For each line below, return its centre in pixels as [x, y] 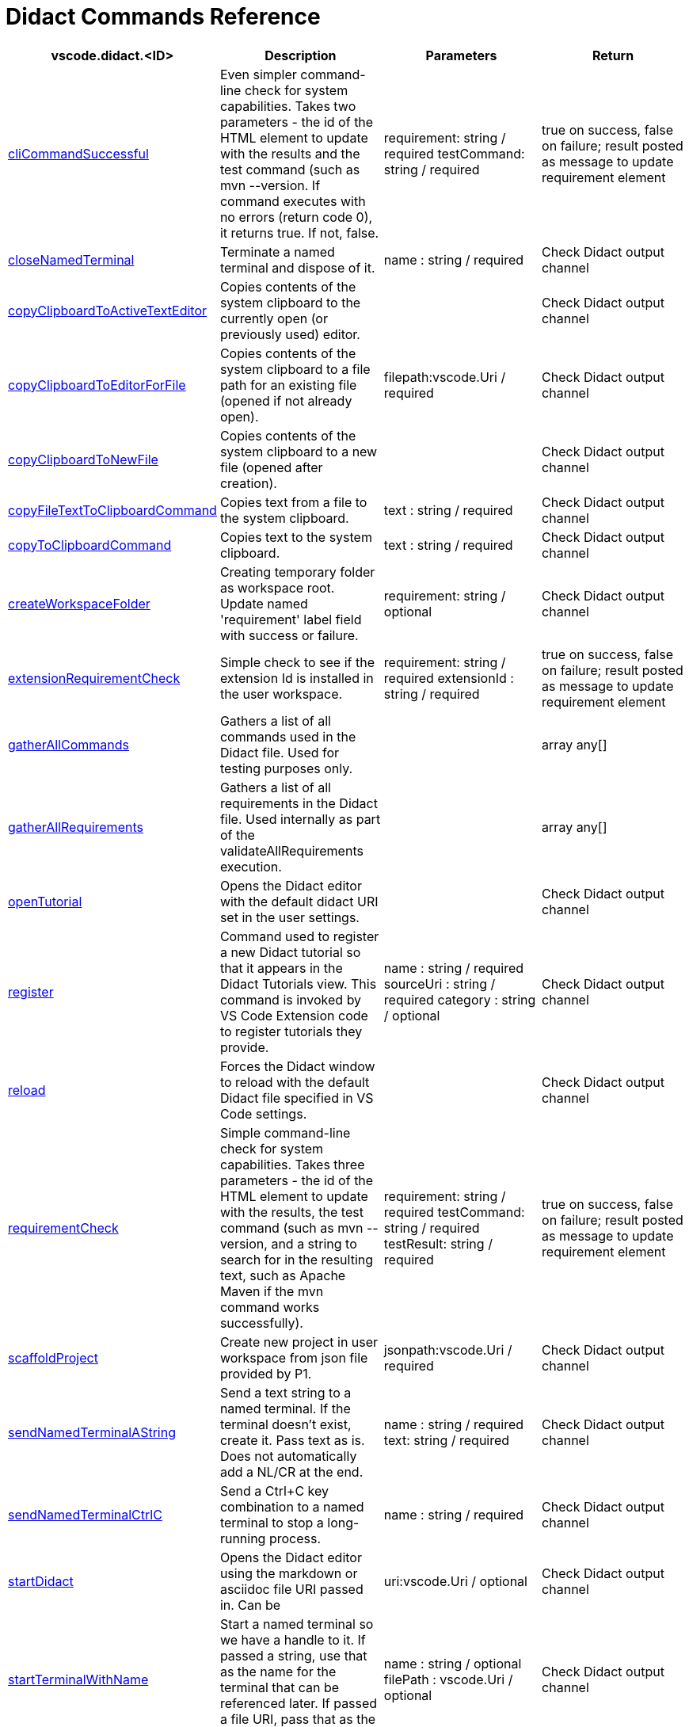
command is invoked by [291, 999]
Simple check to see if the [297, 662]
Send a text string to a [285, 1392]
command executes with [293, 201]
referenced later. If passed [299, 1703]
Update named [264, 603]
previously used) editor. [290, 334]
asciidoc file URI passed [291, 1589]
